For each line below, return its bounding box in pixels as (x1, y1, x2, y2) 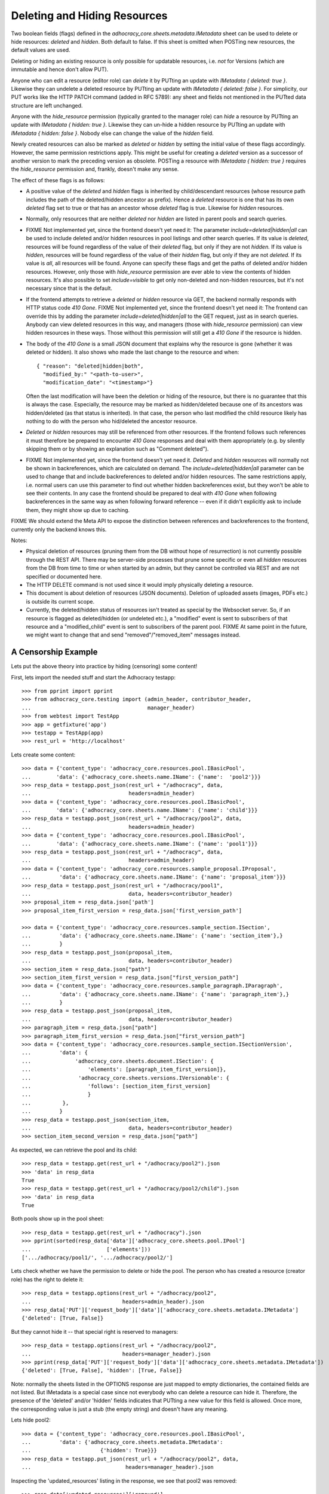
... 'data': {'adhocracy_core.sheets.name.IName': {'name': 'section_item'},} (21, 932, 283, 939)
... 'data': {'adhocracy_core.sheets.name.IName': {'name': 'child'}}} (21, 807, 258, 814)
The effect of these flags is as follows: (11, 176, 105, 183)
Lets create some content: (11, 751, 76, 758)
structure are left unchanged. (11, 102, 83, 109)
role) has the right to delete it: (11, 1276, 84, 1283)
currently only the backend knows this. (11, 526, 107, 533)
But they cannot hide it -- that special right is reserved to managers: (11, 1328, 179, 1335)
